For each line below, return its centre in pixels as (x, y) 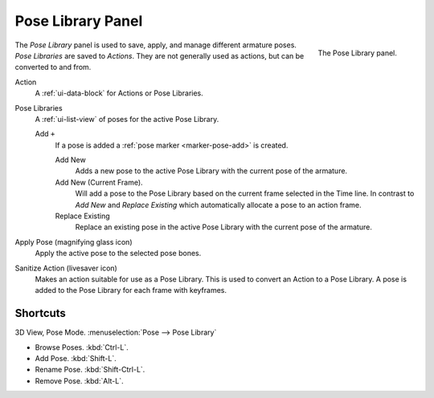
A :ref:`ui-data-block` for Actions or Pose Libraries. (119, 93)
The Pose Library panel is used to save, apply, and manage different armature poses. (156, 45)
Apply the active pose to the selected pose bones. (118, 254)
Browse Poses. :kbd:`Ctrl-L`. (82, 347)
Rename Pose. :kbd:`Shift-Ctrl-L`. (90, 370)
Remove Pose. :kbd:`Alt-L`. (79, 380)
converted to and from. (53, 67)
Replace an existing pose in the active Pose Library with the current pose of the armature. (224, 227)
